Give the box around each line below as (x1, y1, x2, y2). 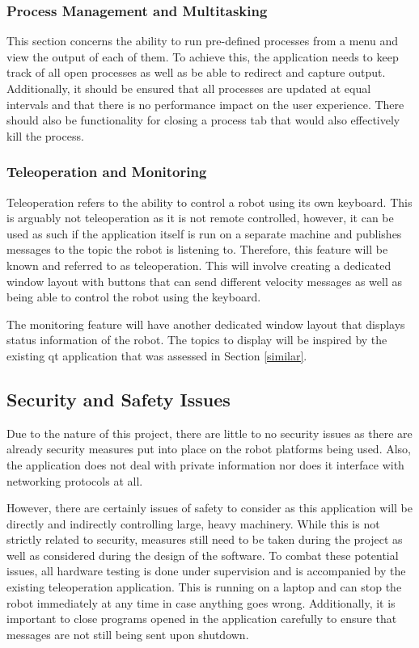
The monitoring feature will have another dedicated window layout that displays (6, 315, 405, 332)
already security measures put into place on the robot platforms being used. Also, (6, 440, 411, 457)
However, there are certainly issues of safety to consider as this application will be (6, 499, 413, 516)
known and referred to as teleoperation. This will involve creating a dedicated (6, 256, 391, 273)
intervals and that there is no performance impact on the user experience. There (6, 95, 404, 112)
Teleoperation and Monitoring (6, 162, 207, 182)
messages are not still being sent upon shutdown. (6, 625, 249, 642)
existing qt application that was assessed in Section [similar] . (6, 347, 307, 364)
